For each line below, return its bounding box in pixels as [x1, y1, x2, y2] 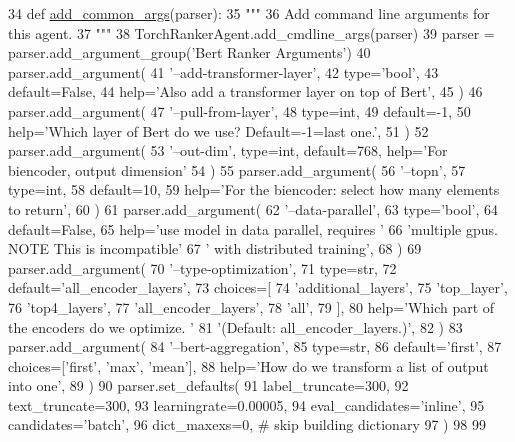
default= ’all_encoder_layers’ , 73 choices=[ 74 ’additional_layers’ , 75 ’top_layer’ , [8, 277, 508, 298]
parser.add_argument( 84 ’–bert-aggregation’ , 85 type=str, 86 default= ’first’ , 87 [8, 336, 502, 357]
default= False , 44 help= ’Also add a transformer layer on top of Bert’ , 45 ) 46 [8, 81, 483, 102]
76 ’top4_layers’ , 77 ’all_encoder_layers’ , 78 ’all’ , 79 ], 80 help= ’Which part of [8, 296, 495, 317]
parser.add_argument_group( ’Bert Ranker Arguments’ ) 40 [8, 42, 371, 63]
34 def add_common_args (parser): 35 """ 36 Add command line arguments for [8, 3, 490, 23]
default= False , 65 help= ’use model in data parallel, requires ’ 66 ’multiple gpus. [8, 218, 498, 239]
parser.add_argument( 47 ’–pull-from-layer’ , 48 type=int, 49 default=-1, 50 [8, 100, 471, 121]
